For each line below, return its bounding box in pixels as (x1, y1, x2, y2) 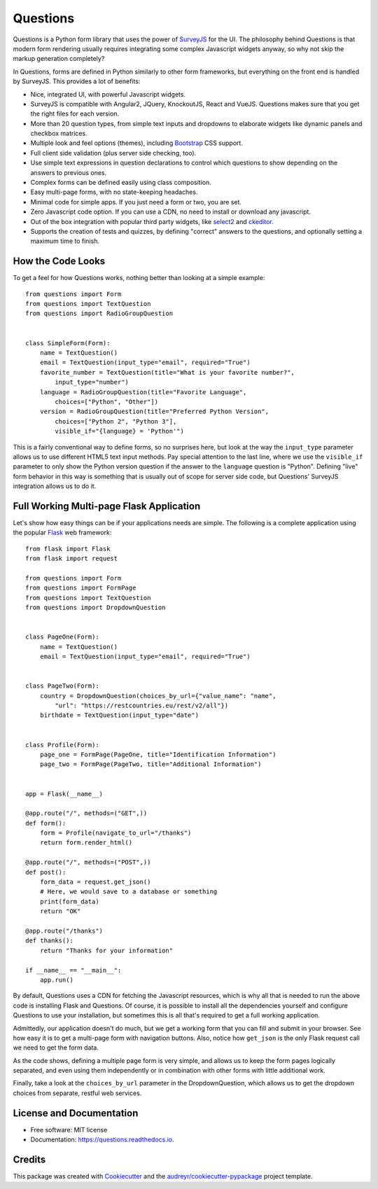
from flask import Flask (25, 545, 111, 552)
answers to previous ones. (30, 168, 107, 176)
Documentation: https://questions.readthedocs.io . (30, 1135, 174, 1144)
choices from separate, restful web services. (13, 1089, 142, 1097)
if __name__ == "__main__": (25, 966, 122, 974)
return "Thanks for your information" (39, 946, 174, 954)
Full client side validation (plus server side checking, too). (30, 148, 197, 157)
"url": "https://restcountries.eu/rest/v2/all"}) (55, 702, 229, 710)
